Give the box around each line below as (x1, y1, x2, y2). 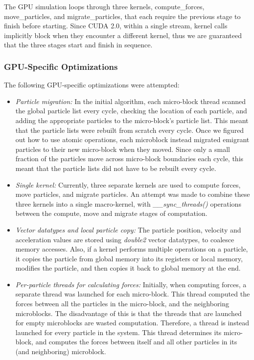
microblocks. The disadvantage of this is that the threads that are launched (15, 308, 242, 318)
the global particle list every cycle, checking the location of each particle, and (15, 106, 247, 116)
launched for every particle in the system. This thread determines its (15, 327, 222, 337)
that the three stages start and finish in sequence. (4, 40, 153, 50)
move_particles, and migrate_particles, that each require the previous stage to (4, 11, 241, 21)
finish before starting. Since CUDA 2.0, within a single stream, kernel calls (4, 21, 228, 31)
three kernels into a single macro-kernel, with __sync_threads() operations (15, 198, 241, 209)
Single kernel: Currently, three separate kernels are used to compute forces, (15, 179, 241, 190)
